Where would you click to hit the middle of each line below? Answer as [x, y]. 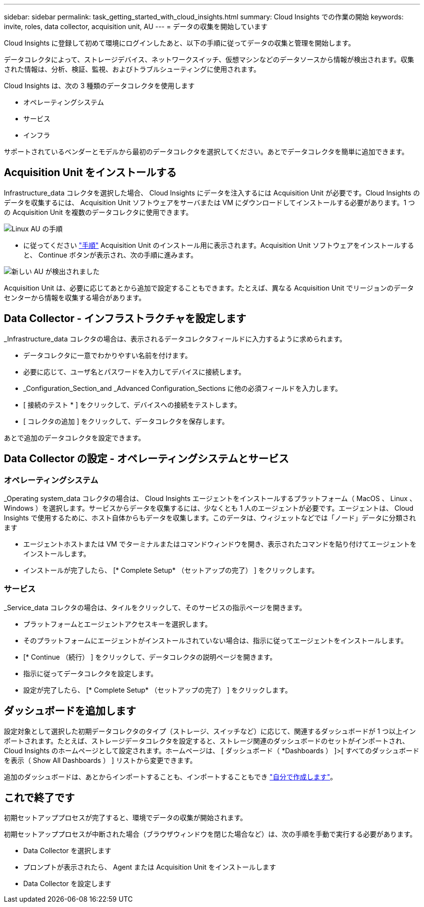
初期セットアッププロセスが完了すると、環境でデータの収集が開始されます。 [126, 818]
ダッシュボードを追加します [70, 711]
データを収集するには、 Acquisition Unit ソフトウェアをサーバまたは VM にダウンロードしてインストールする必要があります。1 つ [210, 202]
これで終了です [39, 797]
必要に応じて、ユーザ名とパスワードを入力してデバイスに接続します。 [134, 372]
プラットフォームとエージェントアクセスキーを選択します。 [118, 624]
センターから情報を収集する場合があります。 [75, 297]
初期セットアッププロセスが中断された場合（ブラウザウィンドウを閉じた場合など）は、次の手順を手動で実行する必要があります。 [210, 834]
